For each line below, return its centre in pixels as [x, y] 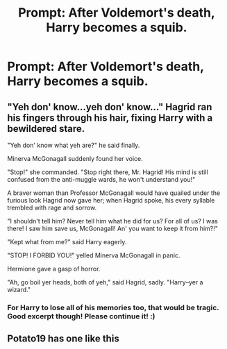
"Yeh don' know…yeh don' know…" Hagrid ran [110, 107]
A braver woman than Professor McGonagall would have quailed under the [114, 193]
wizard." [19, 290]
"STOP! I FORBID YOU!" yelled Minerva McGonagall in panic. [94, 255]
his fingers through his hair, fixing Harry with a [110, 118]
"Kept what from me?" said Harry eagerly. [67, 242]
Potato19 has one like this [63, 339]
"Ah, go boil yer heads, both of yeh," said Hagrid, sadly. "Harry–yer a [105, 282]
